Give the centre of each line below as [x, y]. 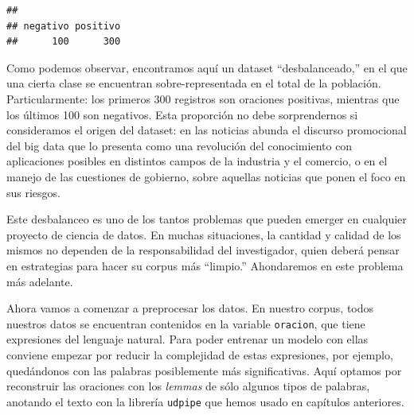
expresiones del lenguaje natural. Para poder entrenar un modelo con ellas [187, 339]
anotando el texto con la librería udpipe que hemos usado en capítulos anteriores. [205, 401]
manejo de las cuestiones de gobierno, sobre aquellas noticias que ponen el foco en [206, 176]
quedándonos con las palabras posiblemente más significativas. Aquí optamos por [204, 370]
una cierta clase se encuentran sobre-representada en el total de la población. [194, 83]
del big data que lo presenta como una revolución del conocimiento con [180, 145]
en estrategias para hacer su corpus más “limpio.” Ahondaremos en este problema [205, 265]
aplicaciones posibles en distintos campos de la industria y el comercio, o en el [197, 161]
